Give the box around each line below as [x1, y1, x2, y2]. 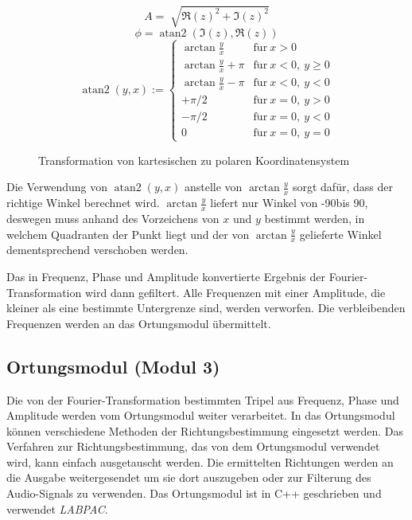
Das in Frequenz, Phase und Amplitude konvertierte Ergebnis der [6, 268, 326, 284]
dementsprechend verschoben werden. [6, 241, 189, 258]
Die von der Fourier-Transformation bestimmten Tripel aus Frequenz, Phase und [6, 391, 399, 408]
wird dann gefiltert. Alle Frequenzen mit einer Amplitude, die [84, 283, 386, 300]
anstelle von [184, 178, 243, 195]
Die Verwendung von [6, 178, 108, 195]
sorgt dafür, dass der [292, 178, 393, 195]
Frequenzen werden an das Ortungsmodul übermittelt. [6, 315, 271, 331]
